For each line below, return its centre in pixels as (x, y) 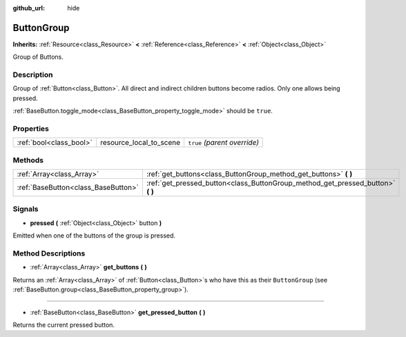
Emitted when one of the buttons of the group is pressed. (94, 235)
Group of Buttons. (38, 57)
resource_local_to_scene (141, 143)
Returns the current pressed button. (64, 325)
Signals (26, 209)
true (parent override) (223, 143)
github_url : (29, 8)
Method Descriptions (49, 253)
